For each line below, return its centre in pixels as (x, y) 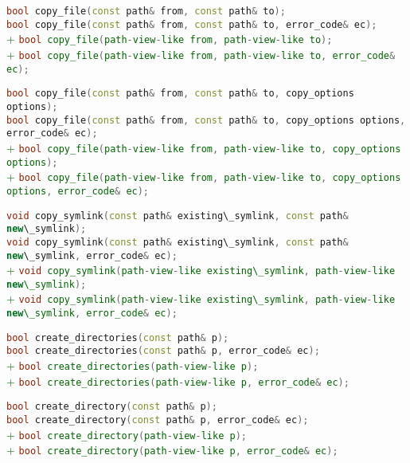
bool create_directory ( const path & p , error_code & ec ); (158, 420)
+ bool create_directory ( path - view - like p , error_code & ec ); (172, 450)
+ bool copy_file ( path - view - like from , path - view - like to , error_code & (201, 54)
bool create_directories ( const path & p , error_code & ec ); (163, 351)
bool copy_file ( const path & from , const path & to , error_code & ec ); (192, 24)
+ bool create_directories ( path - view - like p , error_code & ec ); (178, 381)
